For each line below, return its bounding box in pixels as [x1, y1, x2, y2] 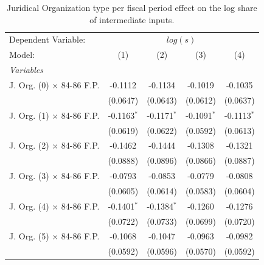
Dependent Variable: [9, 33, 86, 46]
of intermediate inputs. [89, 13, 175, 26]
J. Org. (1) [9, 108, 49, 121]
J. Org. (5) [9, 230, 49, 242]
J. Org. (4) [9, 199, 49, 212]
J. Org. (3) [9, 169, 49, 182]
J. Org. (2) [9, 139, 49, 152]
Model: [9, 48, 35, 61]
